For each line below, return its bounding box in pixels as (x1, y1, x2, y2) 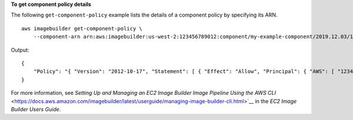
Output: (11, 46, 29, 53)
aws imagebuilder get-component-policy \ (21, 25, 142, 32)
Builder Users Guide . (11, 105, 61, 112)
